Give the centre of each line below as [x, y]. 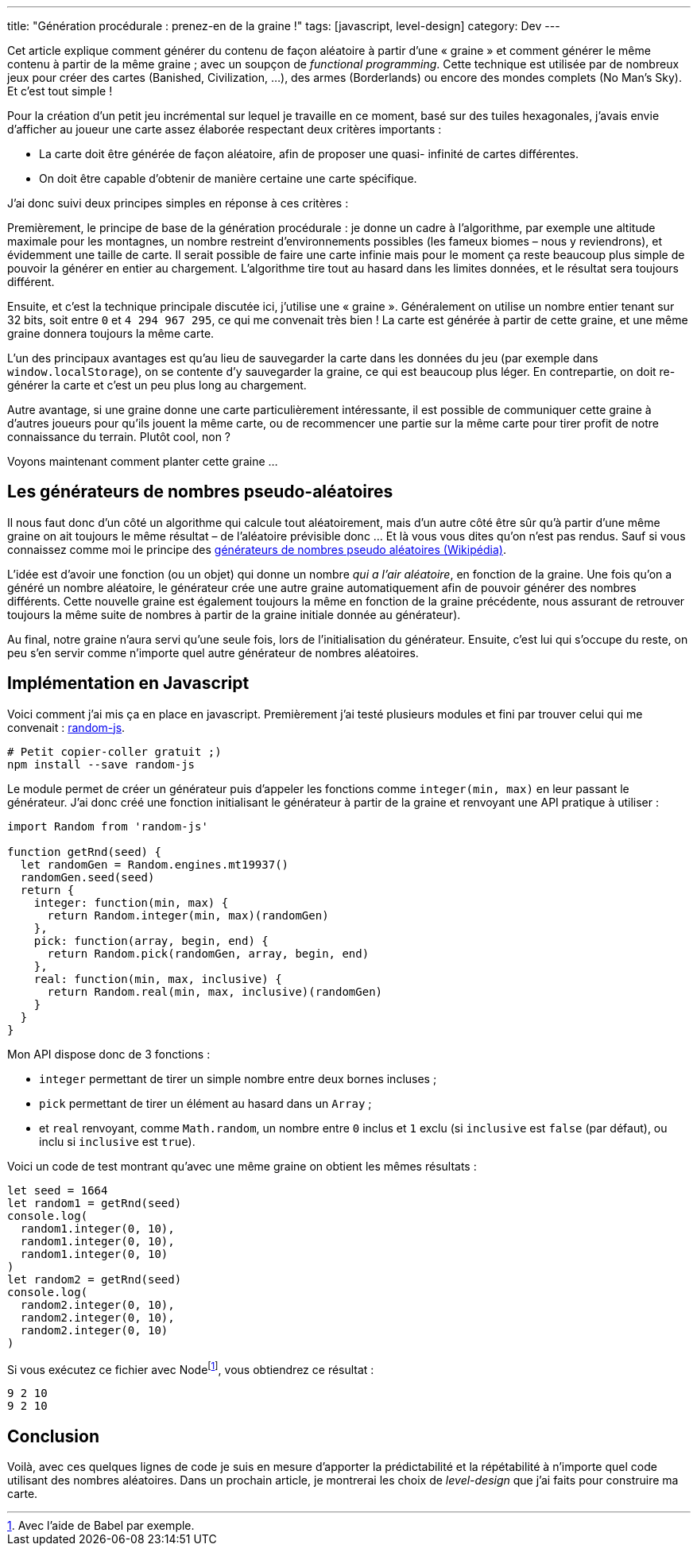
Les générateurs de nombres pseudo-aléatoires [200, 492]
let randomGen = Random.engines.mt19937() [155, 864]
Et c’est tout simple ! [60, 91]
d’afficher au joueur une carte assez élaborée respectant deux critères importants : [225, 129]
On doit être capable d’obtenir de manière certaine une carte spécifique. [228, 178]
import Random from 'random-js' [108, 826]
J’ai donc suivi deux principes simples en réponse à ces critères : [178, 203]
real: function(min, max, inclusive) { [158, 979]
